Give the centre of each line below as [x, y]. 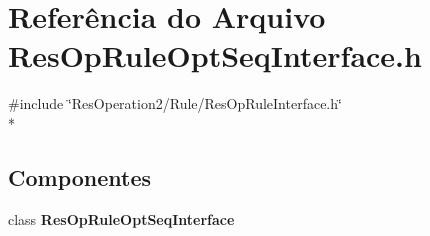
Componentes [80, 176]
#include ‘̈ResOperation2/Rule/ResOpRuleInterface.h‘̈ [175, 103]
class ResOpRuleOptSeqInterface [121, 218]
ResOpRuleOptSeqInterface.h [215, 55]
